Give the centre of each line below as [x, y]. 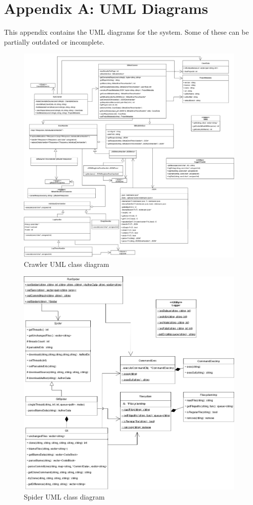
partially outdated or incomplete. [54, 41]
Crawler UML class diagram [66, 264]
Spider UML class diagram [64, 496]
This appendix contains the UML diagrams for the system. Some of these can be [126, 32]
